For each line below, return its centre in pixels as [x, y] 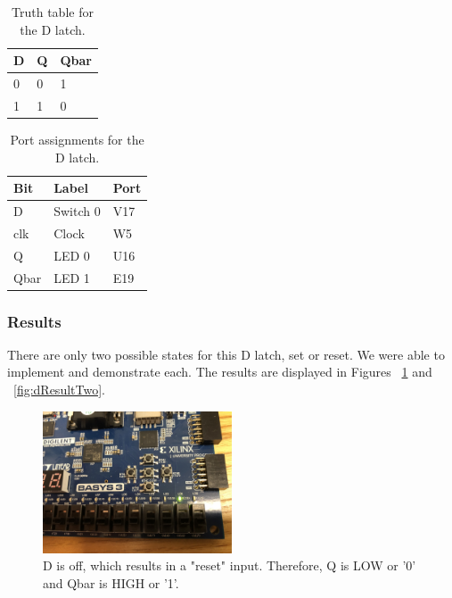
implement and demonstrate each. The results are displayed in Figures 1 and [220, 372]
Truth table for [53, 12]
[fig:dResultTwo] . [59, 390]
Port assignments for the [77, 139]
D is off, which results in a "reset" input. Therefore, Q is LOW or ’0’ [230, 565]
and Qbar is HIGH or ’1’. [111, 582]
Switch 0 [77, 211]
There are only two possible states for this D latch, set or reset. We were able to [226, 354]
